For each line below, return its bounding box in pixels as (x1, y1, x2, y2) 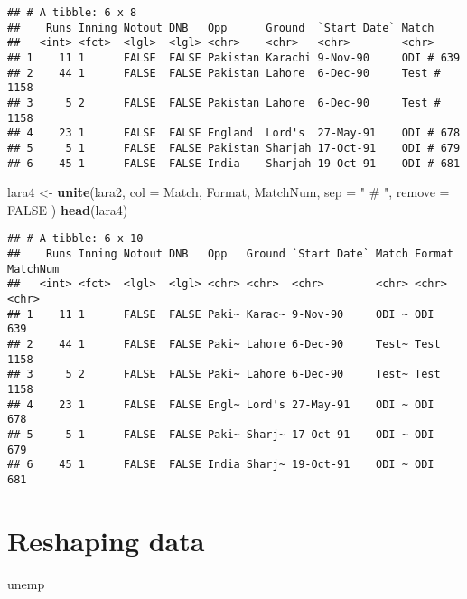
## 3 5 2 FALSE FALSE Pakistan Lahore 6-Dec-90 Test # (7, 96, 441, 109)
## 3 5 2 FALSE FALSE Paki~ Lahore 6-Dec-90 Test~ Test (7, 368, 441, 381)
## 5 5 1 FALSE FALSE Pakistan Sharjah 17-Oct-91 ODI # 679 (7, 141, 461, 154)
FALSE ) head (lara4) (7, 200, 128, 219)
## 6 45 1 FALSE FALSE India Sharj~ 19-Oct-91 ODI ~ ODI (7, 458, 434, 472)
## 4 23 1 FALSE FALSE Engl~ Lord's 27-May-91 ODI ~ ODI (7, 398, 434, 411)
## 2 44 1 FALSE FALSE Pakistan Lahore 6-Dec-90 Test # (7, 66, 441, 80)
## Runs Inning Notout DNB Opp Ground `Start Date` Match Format (7, 248, 453, 261)
